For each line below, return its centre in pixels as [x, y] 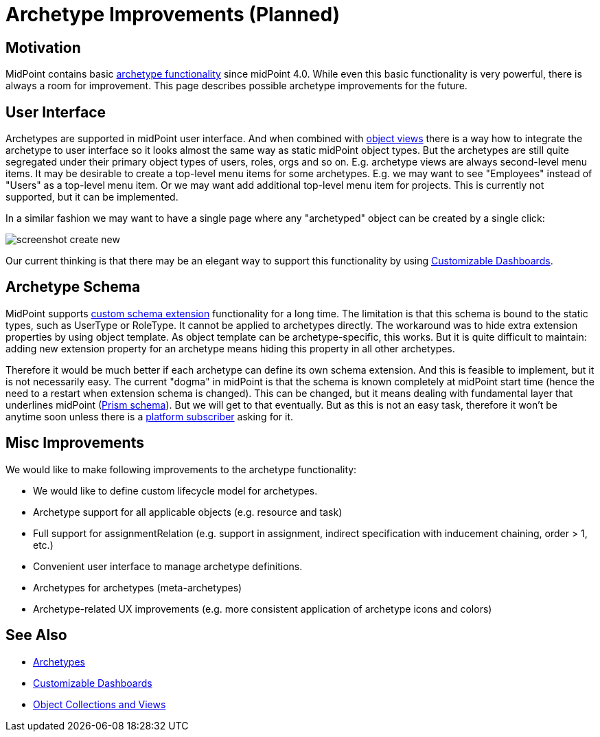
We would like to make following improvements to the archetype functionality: [181, 469]
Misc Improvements [75, 443]
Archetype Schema [73, 287]
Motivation [43, 47]
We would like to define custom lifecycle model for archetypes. [175, 490]
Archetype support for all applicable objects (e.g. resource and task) [188, 512]
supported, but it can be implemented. [92, 197]
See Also [36, 635]
